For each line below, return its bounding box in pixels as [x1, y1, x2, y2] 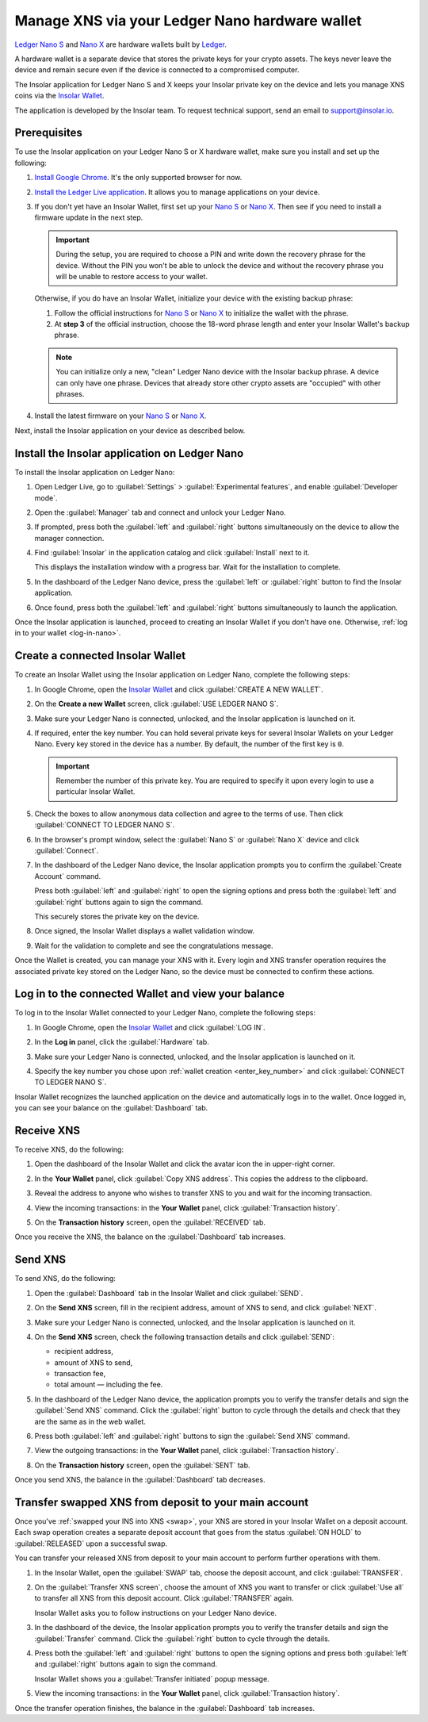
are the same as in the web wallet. [34, 1417, 147, 1426]
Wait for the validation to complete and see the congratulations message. [34, 941, 273, 950]
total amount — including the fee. [54, 1380, 163, 1390]
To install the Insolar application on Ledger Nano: [14, 467, 175, 477]
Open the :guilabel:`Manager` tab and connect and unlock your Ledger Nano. [34, 508, 287, 517]
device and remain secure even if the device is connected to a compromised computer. [14, 65, 300, 75]
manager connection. [34, 533, 105, 543]
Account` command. [34, 871, 101, 880]
